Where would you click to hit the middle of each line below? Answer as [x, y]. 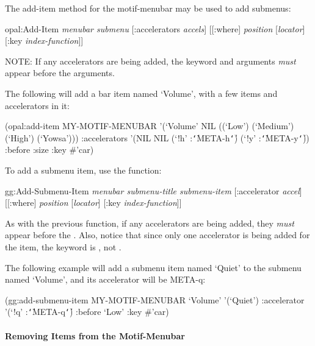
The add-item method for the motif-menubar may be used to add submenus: [148, 8]
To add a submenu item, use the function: [83, 170]
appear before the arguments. [60, 73]
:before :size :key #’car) [49, 150]
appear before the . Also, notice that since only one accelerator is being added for [157, 235]
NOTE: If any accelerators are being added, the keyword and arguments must [150, 61]
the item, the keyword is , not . [63, 246]
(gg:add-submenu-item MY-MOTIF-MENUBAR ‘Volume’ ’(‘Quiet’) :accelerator [155, 299]
